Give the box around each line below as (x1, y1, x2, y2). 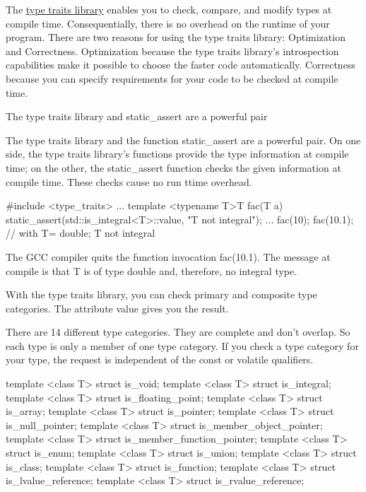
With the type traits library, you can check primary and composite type (6, 287, 317, 302)
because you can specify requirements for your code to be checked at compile (6, 71, 338, 86)
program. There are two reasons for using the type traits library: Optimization (6, 30, 346, 45)
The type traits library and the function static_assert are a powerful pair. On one (6, 132, 361, 147)
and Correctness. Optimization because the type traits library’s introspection (6, 43, 339, 58)
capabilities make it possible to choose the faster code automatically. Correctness (6, 57, 355, 72)
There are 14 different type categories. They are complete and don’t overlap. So (6, 324, 350, 339)
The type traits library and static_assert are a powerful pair (6, 109, 268, 124)
